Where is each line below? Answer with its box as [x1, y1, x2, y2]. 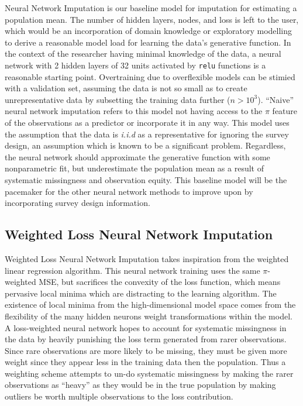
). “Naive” [257, 93, 294, 105]
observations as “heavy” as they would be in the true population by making [5, 379, 276, 391]
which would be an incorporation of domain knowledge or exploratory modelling [5, 25, 292, 37]
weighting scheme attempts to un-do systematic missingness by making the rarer [5, 367, 294, 379]
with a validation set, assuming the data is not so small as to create [5, 82, 247, 94]
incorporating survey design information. [5, 197, 150, 209]
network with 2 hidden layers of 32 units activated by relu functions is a [5, 59, 266, 71]
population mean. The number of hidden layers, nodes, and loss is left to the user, [5, 13, 299, 25]
